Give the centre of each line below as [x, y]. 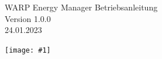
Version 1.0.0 [28, 18]
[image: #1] [28, 50]
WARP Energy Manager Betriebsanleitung [81, 7]
